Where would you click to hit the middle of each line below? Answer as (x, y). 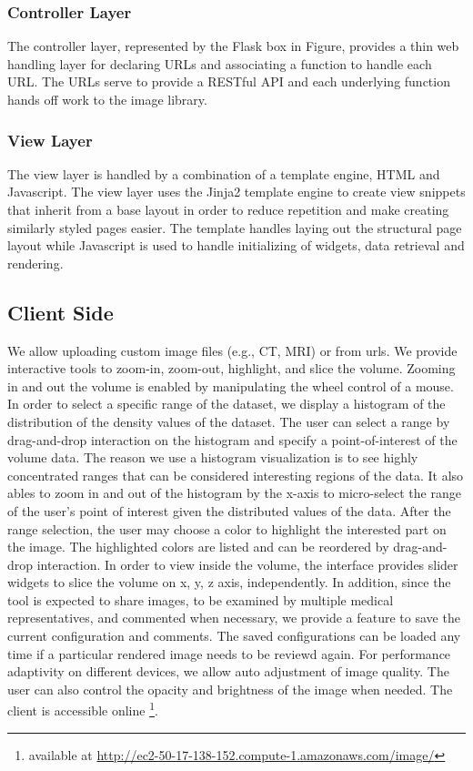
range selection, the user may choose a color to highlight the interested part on (227, 528)
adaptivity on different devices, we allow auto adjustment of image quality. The (228, 671)
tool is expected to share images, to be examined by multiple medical (201, 599)
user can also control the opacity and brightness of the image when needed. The (230, 689)
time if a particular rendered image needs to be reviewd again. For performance (229, 653)
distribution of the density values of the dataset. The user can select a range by (229, 421)
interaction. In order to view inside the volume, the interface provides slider (247, 564)
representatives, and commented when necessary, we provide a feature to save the (234, 618)
